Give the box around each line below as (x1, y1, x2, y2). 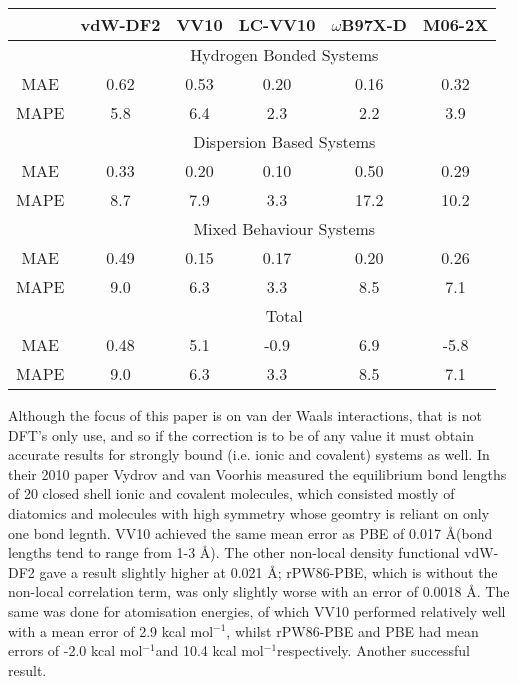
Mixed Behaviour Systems (193, 217, 376, 240)
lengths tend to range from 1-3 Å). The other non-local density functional (8, 542, 460, 563)
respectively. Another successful (277, 640, 470, 661)
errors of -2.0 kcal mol (8, 640, 143, 661)
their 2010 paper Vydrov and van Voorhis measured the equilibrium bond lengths (8, 463, 507, 484)
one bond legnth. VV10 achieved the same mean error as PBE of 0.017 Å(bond (8, 522, 493, 543)
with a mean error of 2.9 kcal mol (8, 620, 214, 641)
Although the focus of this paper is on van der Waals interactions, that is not (8, 405, 482, 425)
